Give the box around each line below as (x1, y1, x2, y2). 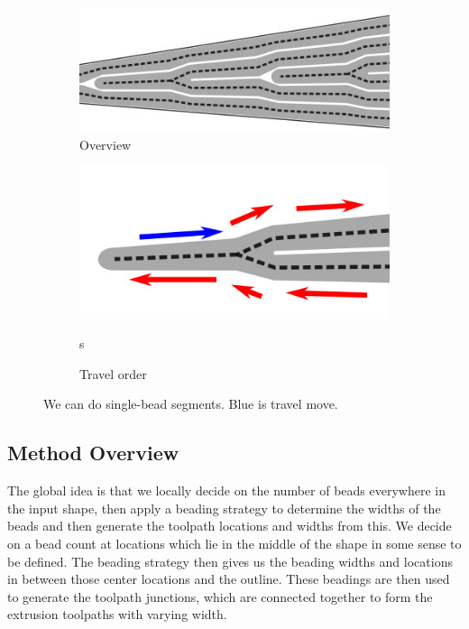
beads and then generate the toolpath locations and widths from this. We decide (7, 516, 452, 535)
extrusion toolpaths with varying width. (7, 605, 227, 624)
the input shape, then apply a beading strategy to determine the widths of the (7, 498, 441, 517)
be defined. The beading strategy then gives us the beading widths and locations (7, 551, 453, 570)
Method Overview (7, 439, 179, 467)
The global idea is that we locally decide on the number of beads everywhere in (7, 481, 446, 500)
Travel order (79, 364, 147, 383)
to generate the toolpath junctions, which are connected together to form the (7, 587, 433, 606)
